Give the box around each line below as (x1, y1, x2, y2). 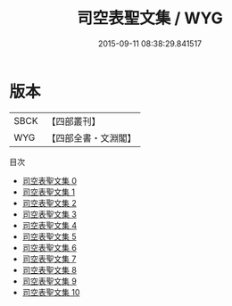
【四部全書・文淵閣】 (46, 131, 137, 144)
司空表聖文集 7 (21, 253, 77, 264)
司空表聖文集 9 (21, 276, 78, 286)
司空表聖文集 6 (21, 242, 78, 252)
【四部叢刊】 (46, 115, 101, 128)
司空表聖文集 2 (21, 197, 78, 208)
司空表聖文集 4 (21, 219, 78, 230)
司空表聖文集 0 (21, 175, 78, 186)
